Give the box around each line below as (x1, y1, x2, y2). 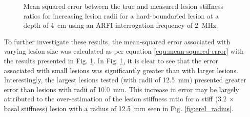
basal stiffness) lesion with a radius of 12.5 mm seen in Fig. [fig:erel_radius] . (4, 103, 233, 113)
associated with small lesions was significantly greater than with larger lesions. (4, 65, 238, 75)
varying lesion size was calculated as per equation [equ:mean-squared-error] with (4, 46, 244, 56)
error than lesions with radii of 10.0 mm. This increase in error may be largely (4, 84, 239, 94)
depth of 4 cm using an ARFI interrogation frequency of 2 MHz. (23, 20, 218, 30)
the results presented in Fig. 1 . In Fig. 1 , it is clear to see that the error (4, 55, 218, 65)
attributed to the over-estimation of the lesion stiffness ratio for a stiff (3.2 (4, 94, 227, 104)
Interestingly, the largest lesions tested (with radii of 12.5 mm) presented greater (4, 75, 247, 85)
